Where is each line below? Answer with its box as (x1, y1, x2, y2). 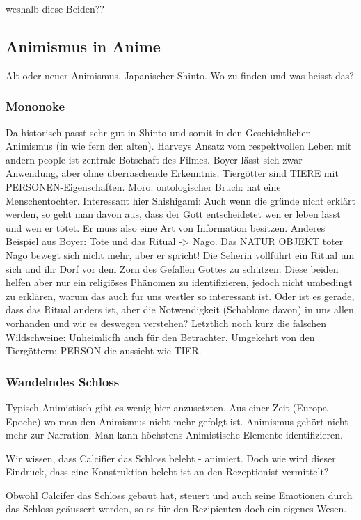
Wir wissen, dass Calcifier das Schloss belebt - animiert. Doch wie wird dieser (6, 450, 336, 465)
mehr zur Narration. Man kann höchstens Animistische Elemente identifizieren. (6, 427, 343, 442)
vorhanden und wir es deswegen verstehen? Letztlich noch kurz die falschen (6, 315, 327, 330)
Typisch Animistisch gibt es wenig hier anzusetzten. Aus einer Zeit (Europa (6, 400, 328, 414)
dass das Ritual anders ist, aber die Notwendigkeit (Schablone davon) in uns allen (6, 302, 354, 317)
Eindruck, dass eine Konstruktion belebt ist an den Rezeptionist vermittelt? (6, 464, 329, 479)
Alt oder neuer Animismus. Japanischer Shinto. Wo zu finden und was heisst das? (6, 68, 354, 82)
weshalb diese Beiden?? (6, 1, 104, 15)
